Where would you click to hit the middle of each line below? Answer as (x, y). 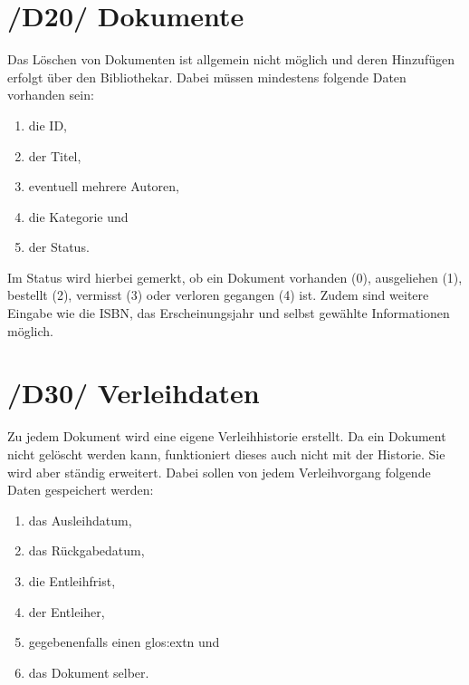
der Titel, (55, 155)
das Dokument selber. (89, 672)
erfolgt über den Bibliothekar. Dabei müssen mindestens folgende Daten (207, 77)
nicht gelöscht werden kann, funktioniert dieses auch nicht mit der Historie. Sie (226, 453)
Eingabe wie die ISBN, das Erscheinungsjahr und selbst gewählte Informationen (229, 313)
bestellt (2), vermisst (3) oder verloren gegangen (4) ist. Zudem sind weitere (218, 295)
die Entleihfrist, (72, 580)
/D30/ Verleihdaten (134, 393)
